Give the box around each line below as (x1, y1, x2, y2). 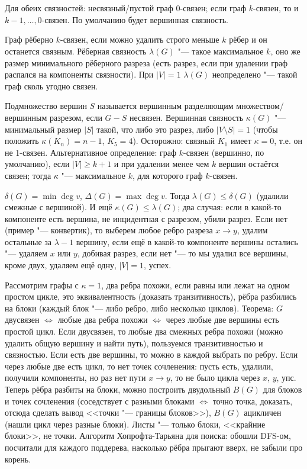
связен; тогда (5, 169, 51, 181)
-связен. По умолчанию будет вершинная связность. (41, 13, 228, 25)
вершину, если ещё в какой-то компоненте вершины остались (76, 235, 298, 248)
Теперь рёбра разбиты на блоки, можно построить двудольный (5, 383, 231, 395)
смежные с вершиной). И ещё (5, 201, 112, 213)
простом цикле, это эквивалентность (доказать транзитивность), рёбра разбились (5, 290, 297, 303)
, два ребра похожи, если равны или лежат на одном (101, 278, 290, 291)
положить (5, 134, 39, 147)
